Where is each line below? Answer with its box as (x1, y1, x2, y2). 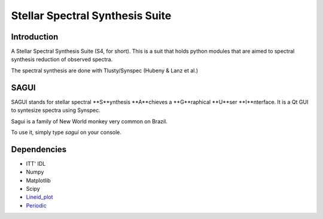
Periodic (26, 202, 47, 209)
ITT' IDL (26, 160, 46, 167)
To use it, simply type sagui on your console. (11, 129, 122, 136)
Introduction (11, 32, 59, 42)
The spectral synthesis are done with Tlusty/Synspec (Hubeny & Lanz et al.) (11, 66, 199, 74)
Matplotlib (26, 177, 51, 184)
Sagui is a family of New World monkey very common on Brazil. (11, 117, 167, 125)
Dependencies (11, 144, 67, 154)
